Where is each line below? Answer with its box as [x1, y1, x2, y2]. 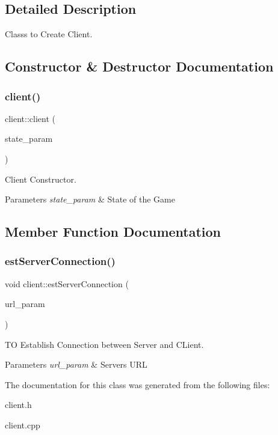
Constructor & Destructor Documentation [5, 57, 274, 76]
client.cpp [5, 418, 40, 431]
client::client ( [5, 112, 55, 124]
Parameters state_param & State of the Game [5, 193, 175, 205]
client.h [5, 398, 32, 411]
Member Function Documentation [5, 222, 221, 241]
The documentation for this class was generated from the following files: [5, 378, 270, 391]
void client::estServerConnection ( [5, 277, 129, 290]
